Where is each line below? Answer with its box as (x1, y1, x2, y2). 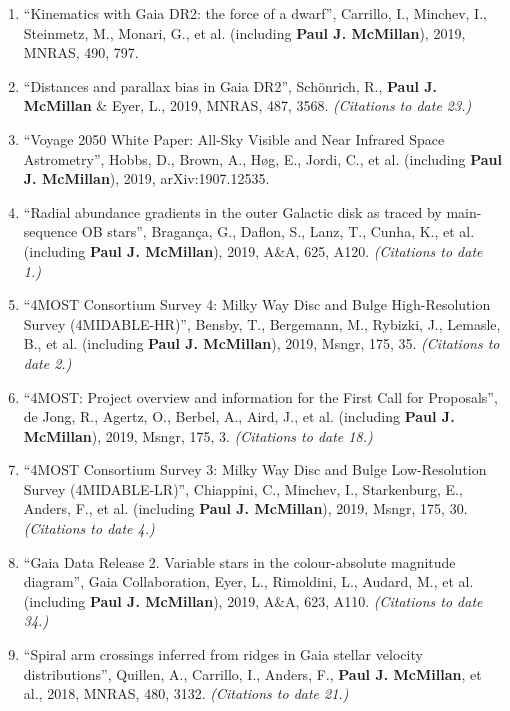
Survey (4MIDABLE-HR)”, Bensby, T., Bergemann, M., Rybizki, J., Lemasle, (23, 313, 501, 334)
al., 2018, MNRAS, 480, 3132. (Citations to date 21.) (23, 683, 349, 704)
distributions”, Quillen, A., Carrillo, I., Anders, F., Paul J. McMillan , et (23, 663, 482, 684)
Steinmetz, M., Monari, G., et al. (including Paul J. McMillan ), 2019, (23, 22, 466, 43)
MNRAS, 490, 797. (23, 42, 139, 63)
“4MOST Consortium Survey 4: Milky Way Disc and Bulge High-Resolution (23, 294, 491, 315)
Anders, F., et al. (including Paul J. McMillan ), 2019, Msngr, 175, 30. (23, 498, 468, 519)
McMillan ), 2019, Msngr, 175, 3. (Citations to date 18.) (23, 425, 373, 446)
